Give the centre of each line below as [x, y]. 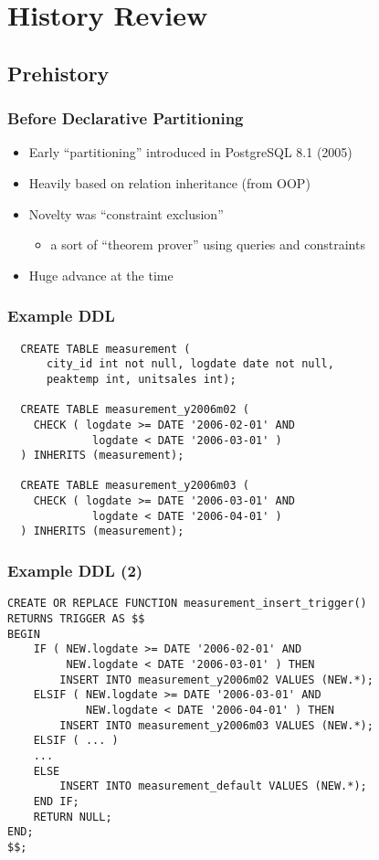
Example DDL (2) [75, 571]
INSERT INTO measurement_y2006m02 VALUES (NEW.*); [216, 680]
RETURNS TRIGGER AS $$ [76, 618]
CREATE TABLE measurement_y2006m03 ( [135, 486]
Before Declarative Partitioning [126, 118]
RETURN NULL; [73, 817]
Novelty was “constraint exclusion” [126, 213]
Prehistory [58, 73]
